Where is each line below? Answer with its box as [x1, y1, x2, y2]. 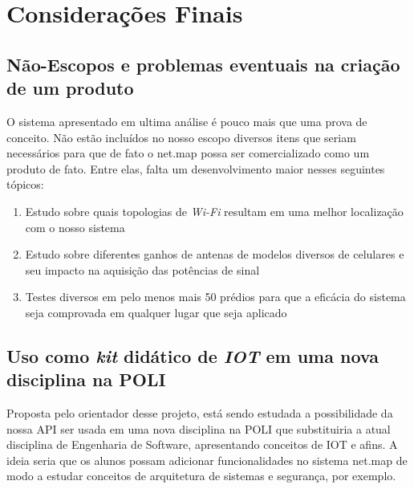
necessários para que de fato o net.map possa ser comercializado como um [6, 145, 370, 161]
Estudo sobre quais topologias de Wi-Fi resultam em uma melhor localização [25, 202, 404, 219]
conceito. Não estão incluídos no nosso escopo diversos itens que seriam [6, 128, 356, 145]
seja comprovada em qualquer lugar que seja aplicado [25, 304, 287, 320]
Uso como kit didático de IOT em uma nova [6, 343, 379, 368]
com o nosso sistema [25, 218, 125, 235]
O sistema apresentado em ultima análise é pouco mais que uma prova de [6, 112, 367, 129]
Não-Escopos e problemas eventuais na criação [6, 51, 400, 76]
